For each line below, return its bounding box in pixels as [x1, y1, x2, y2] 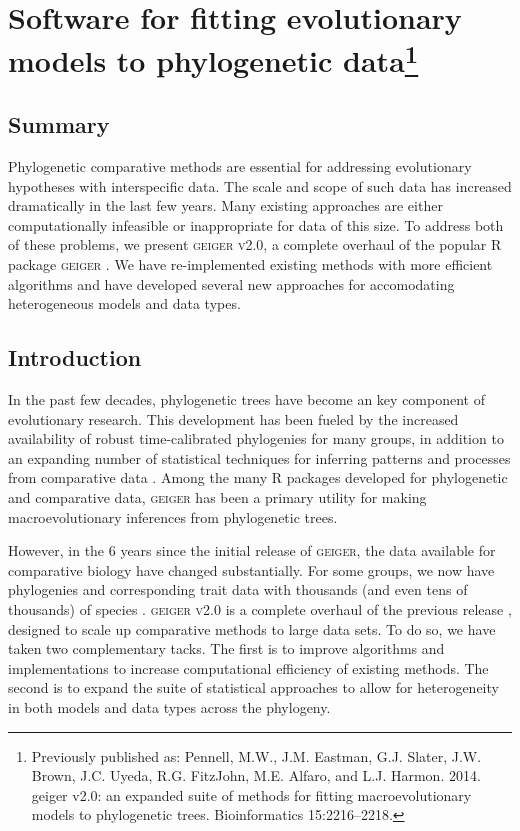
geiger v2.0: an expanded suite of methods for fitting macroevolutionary [31, 784, 472, 805]
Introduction [8, 342, 142, 373]
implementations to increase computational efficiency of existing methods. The [8, 657, 489, 678]
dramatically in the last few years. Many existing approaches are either [8, 195, 443, 216]
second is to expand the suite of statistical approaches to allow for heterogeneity [8, 677, 499, 698]
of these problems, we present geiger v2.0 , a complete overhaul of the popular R [8, 234, 502, 255]
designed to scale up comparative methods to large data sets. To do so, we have [8, 618, 496, 639]
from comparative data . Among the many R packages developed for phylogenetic [8, 467, 508, 488]
